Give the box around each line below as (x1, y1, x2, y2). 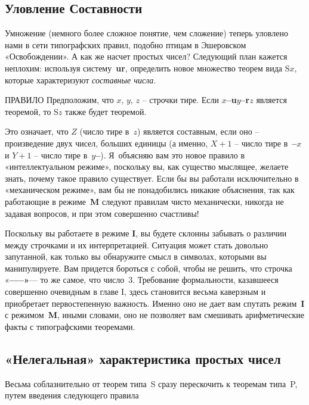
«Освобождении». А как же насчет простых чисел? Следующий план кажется (5, 50, 288, 63)
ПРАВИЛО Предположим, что (5, 94, 114, 106)
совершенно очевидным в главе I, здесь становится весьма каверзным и (5, 285, 266, 298)
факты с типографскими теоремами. (5, 320, 135, 332)
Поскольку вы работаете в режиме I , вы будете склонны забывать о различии (5, 227, 287, 239)
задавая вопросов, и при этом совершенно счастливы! (5, 207, 199, 219)
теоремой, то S (5, 105, 58, 117)
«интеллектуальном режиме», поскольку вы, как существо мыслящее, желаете (5, 160, 289, 173)
